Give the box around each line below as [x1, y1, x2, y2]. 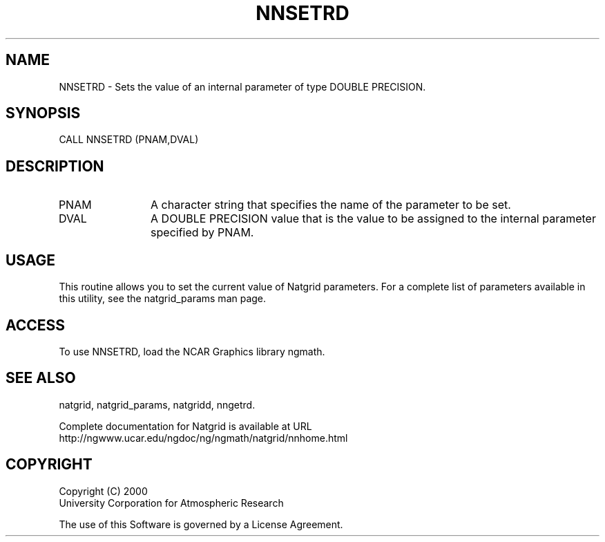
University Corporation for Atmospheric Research [59, 496, 284, 509]
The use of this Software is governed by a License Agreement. [59, 518, 343, 530]
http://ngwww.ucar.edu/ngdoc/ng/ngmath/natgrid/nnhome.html [59, 431, 348, 444]
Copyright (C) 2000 [59, 485, 148, 497]
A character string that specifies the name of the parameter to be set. [151, 198, 511, 212]
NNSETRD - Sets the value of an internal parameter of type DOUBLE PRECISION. [59, 80, 426, 93]
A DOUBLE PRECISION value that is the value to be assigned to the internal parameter [151, 212, 596, 226]
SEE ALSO [6, 369, 76, 387]
